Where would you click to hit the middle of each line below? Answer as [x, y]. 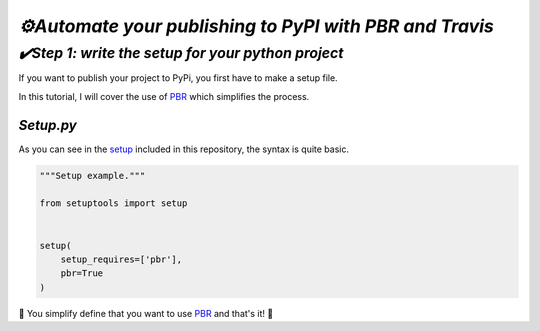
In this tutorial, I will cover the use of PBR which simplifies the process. [164, 96]
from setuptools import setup [113, 203]
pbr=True [82, 273]
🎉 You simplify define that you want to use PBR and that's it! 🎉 [146, 313]
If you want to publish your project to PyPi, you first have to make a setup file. [178, 78]
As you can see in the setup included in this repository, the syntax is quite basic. [184, 149]
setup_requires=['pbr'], [121, 259]
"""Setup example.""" [92, 175]
